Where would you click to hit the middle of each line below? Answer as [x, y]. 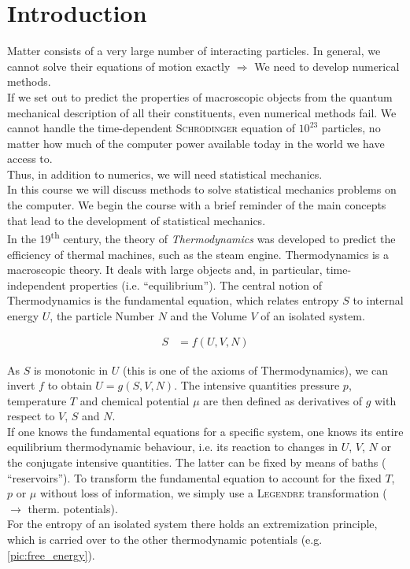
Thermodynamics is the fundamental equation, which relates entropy [173, 300]
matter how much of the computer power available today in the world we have [196, 143]
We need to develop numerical [327, 66]
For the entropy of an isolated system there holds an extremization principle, [192, 524]
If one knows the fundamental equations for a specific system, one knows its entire [205, 431]
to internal [378, 300]
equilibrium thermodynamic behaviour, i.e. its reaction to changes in [172, 447]
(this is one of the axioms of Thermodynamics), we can [256, 369]
